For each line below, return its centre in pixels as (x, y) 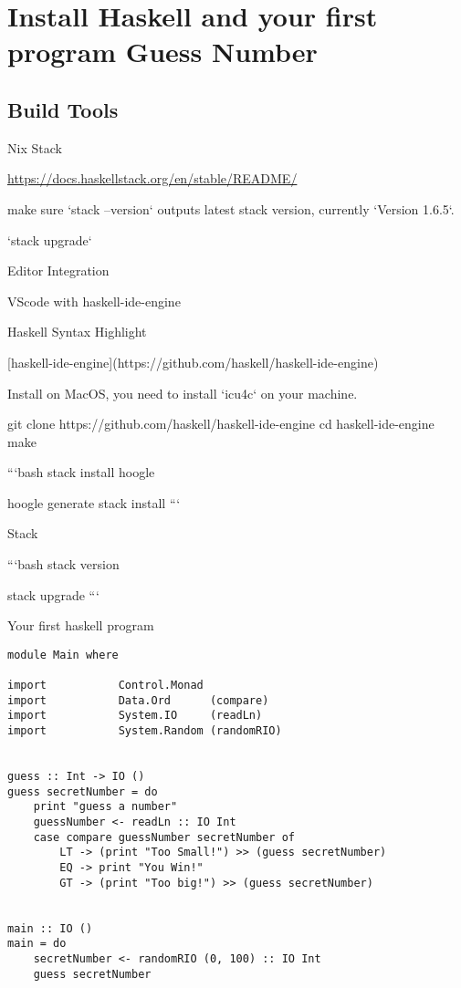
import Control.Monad (105, 686)
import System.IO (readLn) (135, 716)
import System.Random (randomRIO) (145, 731)
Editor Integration (58, 270)
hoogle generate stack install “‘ (94, 502)
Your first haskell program (81, 625)
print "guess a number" (105, 807)
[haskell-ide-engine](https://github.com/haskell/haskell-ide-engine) (193, 362)
